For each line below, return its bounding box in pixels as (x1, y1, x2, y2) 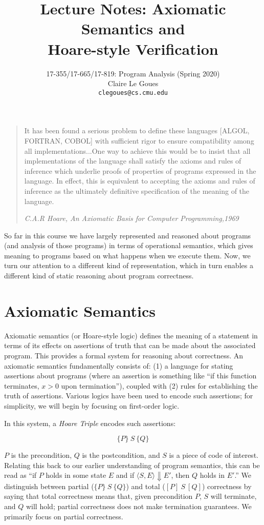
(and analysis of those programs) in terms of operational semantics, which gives (4, 240, 253, 251)
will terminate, (210, 491, 257, 501)
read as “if (4, 470, 37, 480)
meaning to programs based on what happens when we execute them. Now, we (4, 250, 251, 260)
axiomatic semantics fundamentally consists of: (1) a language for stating (4, 360, 233, 371)
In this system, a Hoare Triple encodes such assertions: (4, 417, 176, 428)
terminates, (4, 380, 39, 391)
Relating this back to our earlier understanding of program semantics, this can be (4, 459, 260, 470)
